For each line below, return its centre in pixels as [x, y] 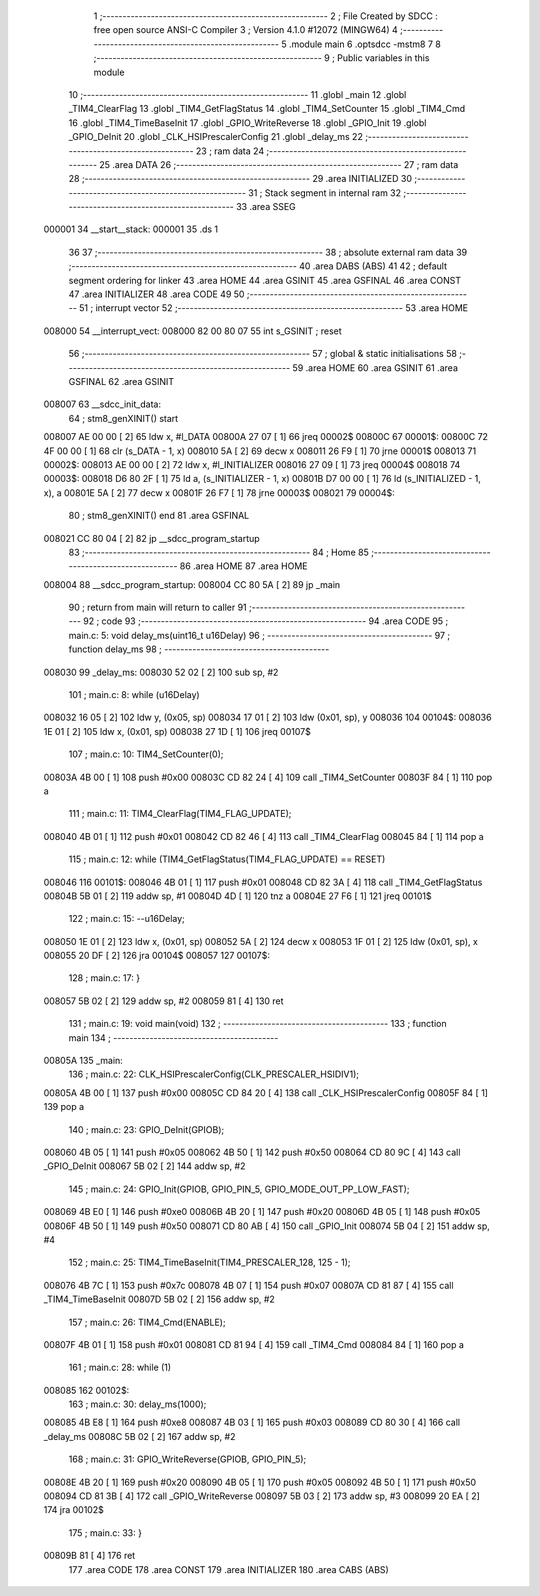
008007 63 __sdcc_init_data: [102, 404]
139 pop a [64, 1107]
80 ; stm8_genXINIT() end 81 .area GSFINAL [159, 516]
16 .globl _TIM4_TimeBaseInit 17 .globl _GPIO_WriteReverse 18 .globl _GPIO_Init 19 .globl [247, 122]
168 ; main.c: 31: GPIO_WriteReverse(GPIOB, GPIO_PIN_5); [187, 1459]
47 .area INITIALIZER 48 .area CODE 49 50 [156, 294]
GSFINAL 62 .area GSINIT [121, 381]
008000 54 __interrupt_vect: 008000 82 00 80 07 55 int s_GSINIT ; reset [192, 331]
